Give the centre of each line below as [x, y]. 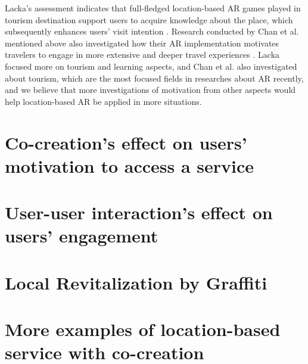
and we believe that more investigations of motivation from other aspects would [150, 90]
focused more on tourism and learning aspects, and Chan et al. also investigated [151, 66]
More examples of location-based [143, 329]
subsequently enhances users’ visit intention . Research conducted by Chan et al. [152, 31]
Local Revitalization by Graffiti [136, 282]
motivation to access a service [130, 165]
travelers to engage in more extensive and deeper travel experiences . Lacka [142, 55]
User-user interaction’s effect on [139, 212]
